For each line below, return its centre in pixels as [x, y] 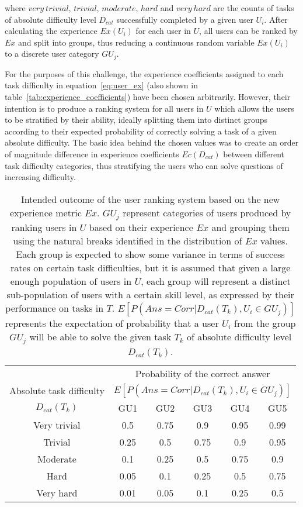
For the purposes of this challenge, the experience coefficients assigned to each [144, 73]
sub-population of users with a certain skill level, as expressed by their [150, 294]
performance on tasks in [55, 308]
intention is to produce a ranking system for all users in [104, 108]
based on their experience [141, 227]
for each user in [163, 31]
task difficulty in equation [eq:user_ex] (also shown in [101, 85]
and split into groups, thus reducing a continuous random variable [136, 42]
